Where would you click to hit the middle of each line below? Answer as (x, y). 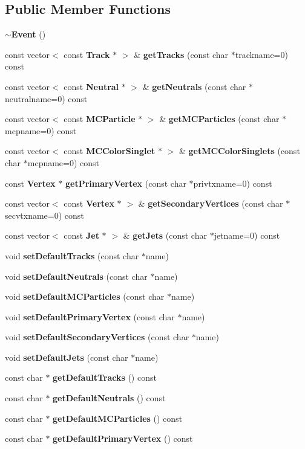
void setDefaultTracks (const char (72, 255)
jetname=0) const (247, 235)
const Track (87, 54)
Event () (28, 34)
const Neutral (91, 86)
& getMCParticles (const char (219, 119)
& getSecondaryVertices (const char (211, 203)
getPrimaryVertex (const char (126, 183)
